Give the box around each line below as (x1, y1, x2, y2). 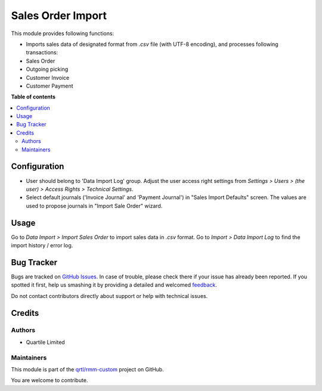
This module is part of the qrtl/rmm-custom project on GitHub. (11, 365, 164, 373)
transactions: (26, 49, 58, 56)
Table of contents (11, 93, 56, 101)
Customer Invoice (26, 74, 70, 81)
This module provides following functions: (11, 30, 114, 37)
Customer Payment (26, 82, 74, 89)
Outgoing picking (26, 66, 69, 73)
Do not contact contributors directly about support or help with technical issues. (11, 292, 208, 299)
